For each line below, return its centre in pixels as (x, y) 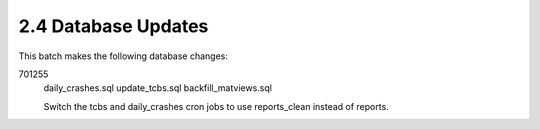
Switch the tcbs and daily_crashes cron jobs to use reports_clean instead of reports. (216, 106)
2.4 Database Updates (113, 26)
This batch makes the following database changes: (123, 56)
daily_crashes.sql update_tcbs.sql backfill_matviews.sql (157, 88)
